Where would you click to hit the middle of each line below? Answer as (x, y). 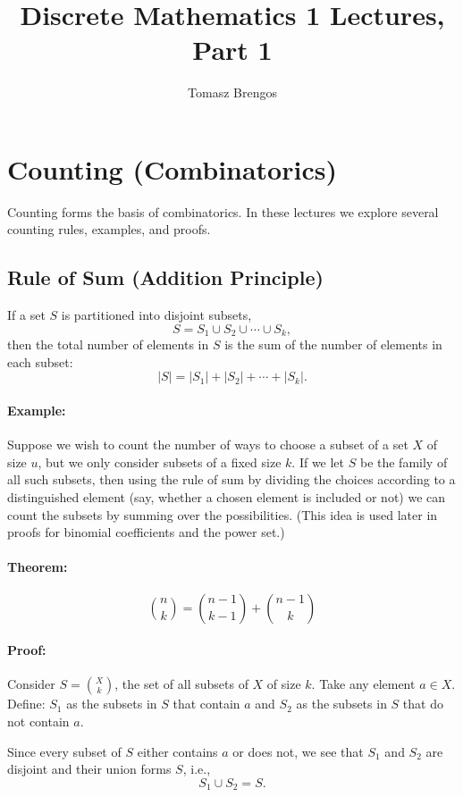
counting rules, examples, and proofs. (109, 229)
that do (423, 704)
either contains (177, 751)
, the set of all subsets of (181, 684)
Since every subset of (64, 751)
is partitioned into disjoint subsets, (156, 315)
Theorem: (38, 567)
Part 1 (232, 50)
